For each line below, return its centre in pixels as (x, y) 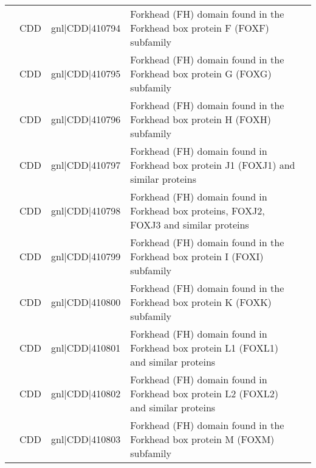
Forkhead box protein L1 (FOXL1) (204, 348)
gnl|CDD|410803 (86, 439)
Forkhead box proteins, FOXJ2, (197, 211)
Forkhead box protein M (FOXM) (202, 439)
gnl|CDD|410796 (86, 119)
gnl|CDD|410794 (86, 28)
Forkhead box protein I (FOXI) (197, 256)
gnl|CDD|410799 (86, 256)
